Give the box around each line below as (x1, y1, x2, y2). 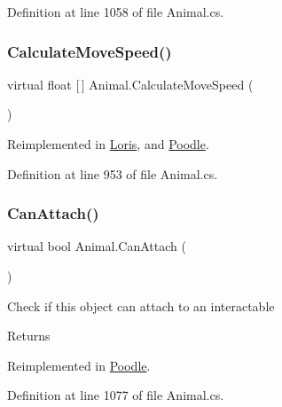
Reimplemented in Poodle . (7, 356, 151, 374)
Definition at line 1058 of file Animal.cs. (7, 3, 224, 20)
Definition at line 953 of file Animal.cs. (7, 164, 218, 183)
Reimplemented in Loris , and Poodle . (7, 135, 209, 153)
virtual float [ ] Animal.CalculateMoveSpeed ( (7, 74, 254, 93)
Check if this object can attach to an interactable (7, 296, 275, 315)
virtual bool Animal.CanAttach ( (7, 237, 186, 255)
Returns (7, 326, 51, 345)
